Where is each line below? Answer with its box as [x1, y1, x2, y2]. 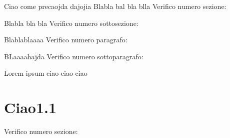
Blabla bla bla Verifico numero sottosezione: [4, 17, 138, 28]
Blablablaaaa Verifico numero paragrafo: [4, 34, 127, 45]
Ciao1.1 [4, 97, 57, 118]
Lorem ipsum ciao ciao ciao [4, 68, 87, 78]
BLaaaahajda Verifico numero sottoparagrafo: [4, 51, 143, 61]
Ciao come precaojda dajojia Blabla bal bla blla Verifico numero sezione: [4, 1, 226, 11]
